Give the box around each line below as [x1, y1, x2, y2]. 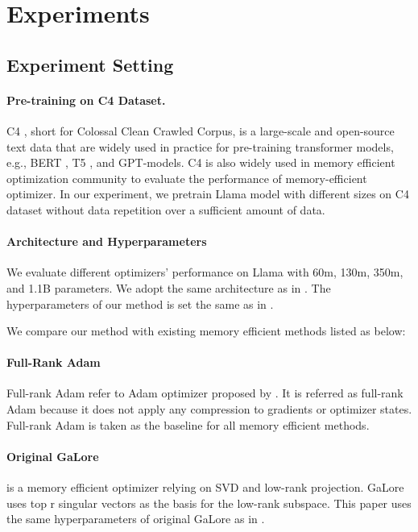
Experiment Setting [6, 52, 174, 77]
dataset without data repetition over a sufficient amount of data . [6, 201, 325, 218]
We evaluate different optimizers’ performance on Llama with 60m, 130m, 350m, [6, 264, 404, 281]
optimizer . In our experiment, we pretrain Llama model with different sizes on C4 [6, 185, 409, 202]
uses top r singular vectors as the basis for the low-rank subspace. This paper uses [6, 494, 412, 511]
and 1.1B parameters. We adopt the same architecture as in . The [6, 279, 331, 296]
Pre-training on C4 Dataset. [6, 91, 166, 108]
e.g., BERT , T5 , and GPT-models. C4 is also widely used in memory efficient [6, 154, 395, 171]
